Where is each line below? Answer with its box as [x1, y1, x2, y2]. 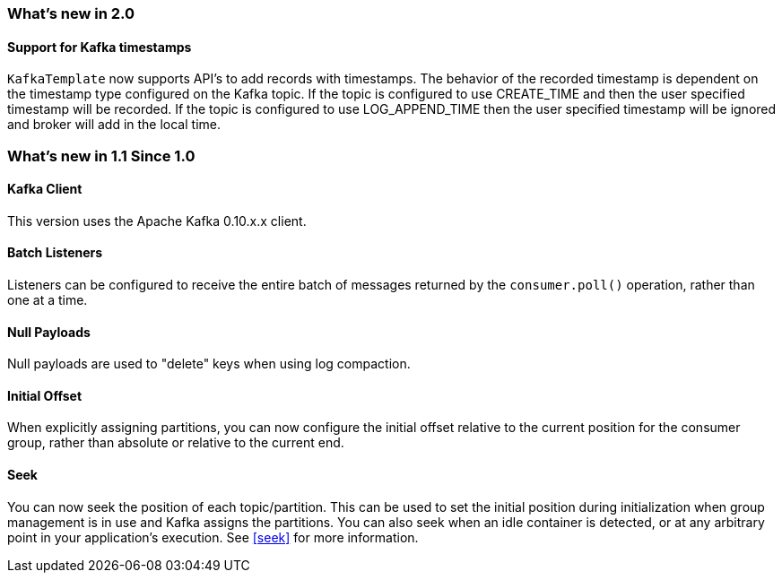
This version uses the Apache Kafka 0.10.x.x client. [7, 212, 307, 229]
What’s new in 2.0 [7, 4, 135, 22]
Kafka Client [7, 181, 83, 197]
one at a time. [7, 292, 88, 308]
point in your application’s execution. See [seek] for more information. [7, 529, 419, 545]
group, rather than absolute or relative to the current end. [7, 435, 344, 451]
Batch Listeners [7, 245, 103, 261]
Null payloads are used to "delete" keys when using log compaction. [7, 356, 411, 372]
